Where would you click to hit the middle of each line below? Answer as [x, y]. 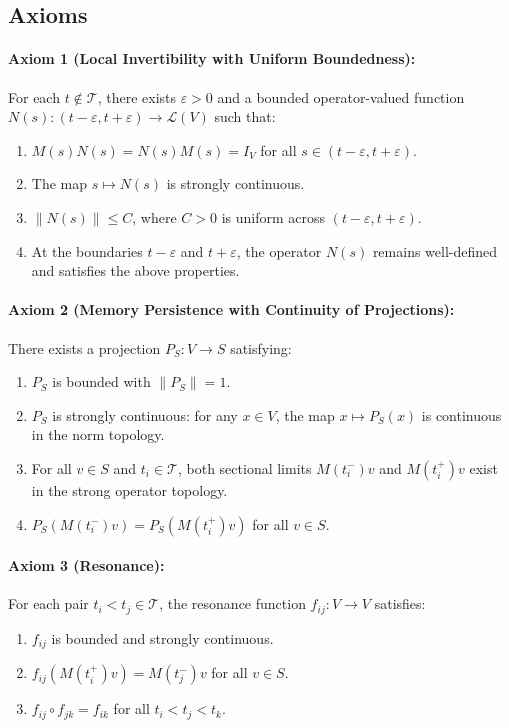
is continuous [461, 414]
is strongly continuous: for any [145, 414]
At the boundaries [87, 250]
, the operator [279, 250]
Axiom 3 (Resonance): [86, 565]
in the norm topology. [98, 434]
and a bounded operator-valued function [341, 96]
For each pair [48, 603]
